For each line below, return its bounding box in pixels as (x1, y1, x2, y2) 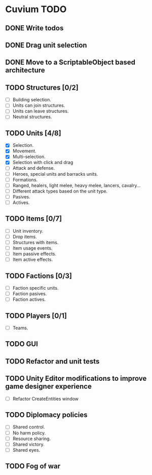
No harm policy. (12, 429, 46, 436)
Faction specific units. (12, 285, 59, 291)
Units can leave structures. (12, 108, 69, 114)
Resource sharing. (12, 436, 51, 442)
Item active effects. (12, 257, 53, 263)
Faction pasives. (12, 290, 47, 297)
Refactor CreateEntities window (12, 395, 79, 402)
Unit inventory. (12, 228, 44, 234)
